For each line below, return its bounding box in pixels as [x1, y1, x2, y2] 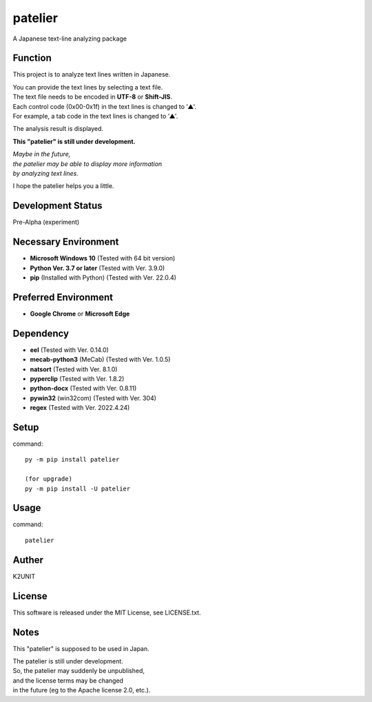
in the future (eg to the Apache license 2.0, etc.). [12, 686, 151, 694]
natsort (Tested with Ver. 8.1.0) [30, 365, 118, 373]
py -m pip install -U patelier [25, 484, 131, 493]
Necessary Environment [12, 236, 119, 248]
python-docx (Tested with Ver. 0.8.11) [30, 384, 137, 393]
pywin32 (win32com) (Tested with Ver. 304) [30, 393, 156, 402]
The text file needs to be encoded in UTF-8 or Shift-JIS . [12, 93, 172, 101]
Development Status [12, 200, 103, 211]
